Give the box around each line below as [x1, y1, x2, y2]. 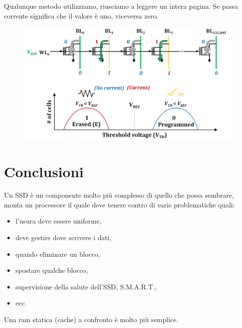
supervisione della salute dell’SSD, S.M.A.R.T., [15, 281, 157, 291]
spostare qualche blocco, [15, 265, 88, 275]
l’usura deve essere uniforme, [15, 216, 102, 226]
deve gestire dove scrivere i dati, [15, 232, 111, 242]
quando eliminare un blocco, [15, 248, 100, 259]
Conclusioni [4, 162, 84, 182]
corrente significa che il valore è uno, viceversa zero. [4, 10, 159, 20]
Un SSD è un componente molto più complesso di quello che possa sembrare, [4, 190, 234, 200]
